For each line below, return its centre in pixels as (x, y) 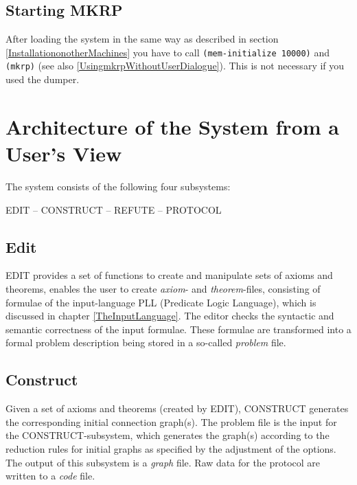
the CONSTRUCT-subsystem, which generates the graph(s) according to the (168, 435)
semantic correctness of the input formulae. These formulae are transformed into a (178, 329)
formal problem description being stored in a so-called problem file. (146, 342)
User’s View (64, 154)
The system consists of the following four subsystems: (118, 187)
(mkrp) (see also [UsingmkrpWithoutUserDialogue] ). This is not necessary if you (175, 66)
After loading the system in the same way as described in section (142, 39)
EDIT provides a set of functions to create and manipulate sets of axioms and (169, 275)
